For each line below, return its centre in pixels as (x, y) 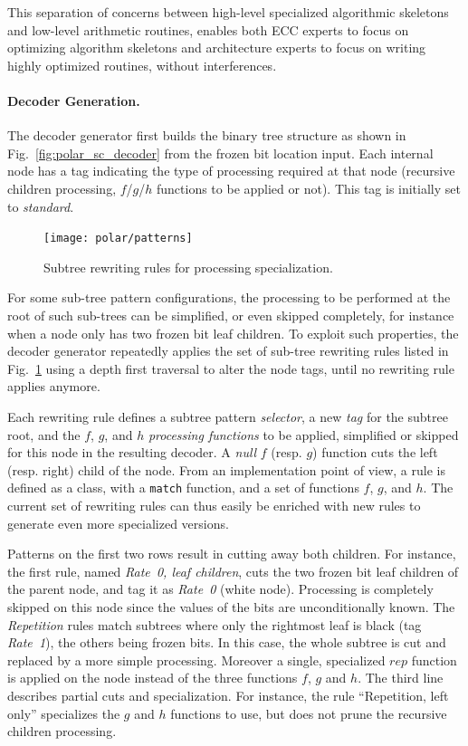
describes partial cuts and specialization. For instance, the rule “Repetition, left (228, 695)
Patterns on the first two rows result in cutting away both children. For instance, (232, 554)
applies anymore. (54, 386)
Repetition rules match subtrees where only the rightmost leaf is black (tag (215, 624)
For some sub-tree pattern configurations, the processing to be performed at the (229, 297)
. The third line (401, 678)
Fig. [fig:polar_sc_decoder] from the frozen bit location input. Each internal (220, 153)
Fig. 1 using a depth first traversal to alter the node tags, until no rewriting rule (231, 368)
